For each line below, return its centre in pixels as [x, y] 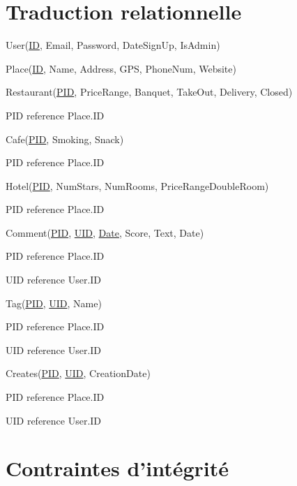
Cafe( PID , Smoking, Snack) [65, 139]
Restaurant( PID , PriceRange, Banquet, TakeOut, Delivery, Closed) [149, 92]
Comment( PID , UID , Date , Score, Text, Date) [105, 232]
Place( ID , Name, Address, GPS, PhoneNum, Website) [121, 68]
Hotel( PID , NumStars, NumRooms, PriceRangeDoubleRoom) [137, 185]
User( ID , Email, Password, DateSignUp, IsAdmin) [113, 45]
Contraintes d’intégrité [117, 468]
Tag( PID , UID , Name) [54, 303]
